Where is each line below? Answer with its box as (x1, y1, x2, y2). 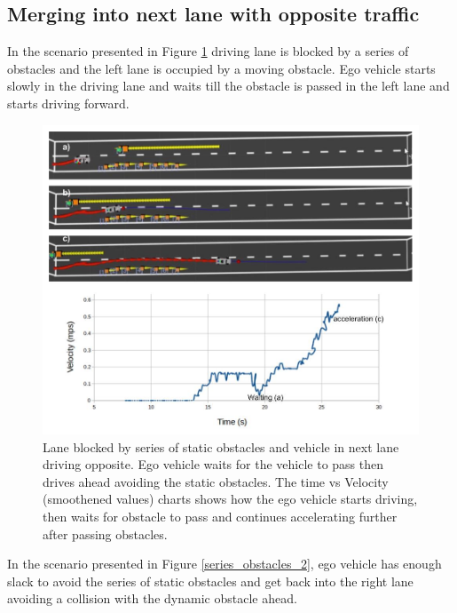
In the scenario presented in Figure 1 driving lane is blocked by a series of (7, 42, 409, 60)
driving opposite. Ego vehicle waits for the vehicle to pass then (43, 455, 384, 474)
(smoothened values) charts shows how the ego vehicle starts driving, (43, 490, 418, 508)
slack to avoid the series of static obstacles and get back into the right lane (7, 571, 414, 590)
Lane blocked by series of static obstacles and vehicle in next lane (43, 437, 399, 456)
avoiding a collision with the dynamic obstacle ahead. (7, 589, 297, 608)
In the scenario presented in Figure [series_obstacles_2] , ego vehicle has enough (7, 554, 442, 573)
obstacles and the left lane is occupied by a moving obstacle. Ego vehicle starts (7, 59, 436, 77)
